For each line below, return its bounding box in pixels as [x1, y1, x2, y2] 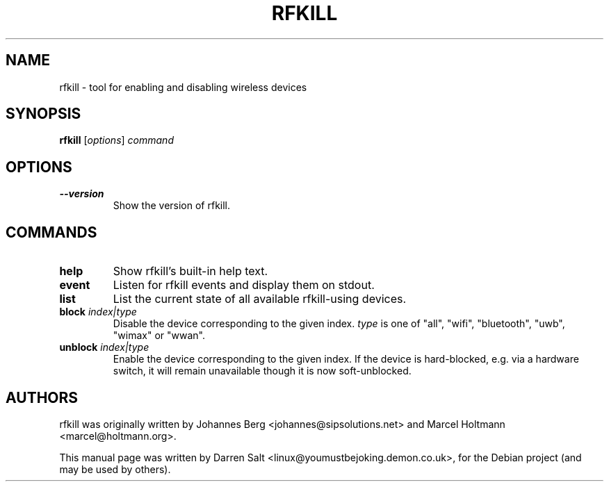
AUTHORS [6, 388, 79, 406]
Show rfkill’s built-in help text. [113, 264, 268, 279]
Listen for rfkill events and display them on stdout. [113, 278, 375, 292]
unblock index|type [59, 341, 149, 354]
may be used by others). [59, 463, 171, 475]
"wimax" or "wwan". [113, 329, 205, 342]
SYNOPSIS [6, 105, 81, 123]
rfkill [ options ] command [59, 134, 174, 147]
